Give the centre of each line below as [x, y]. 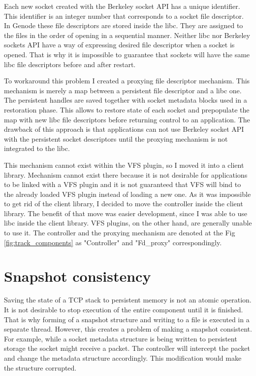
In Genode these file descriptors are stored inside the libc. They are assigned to [124, 25]
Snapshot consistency [78, 276]
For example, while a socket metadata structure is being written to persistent [121, 338]
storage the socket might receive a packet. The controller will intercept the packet [127, 348]
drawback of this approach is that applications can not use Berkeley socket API [124, 129]
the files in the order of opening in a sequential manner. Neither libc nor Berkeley [127, 35]
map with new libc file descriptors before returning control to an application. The [127, 119]
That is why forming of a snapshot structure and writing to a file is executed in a [127, 319]
